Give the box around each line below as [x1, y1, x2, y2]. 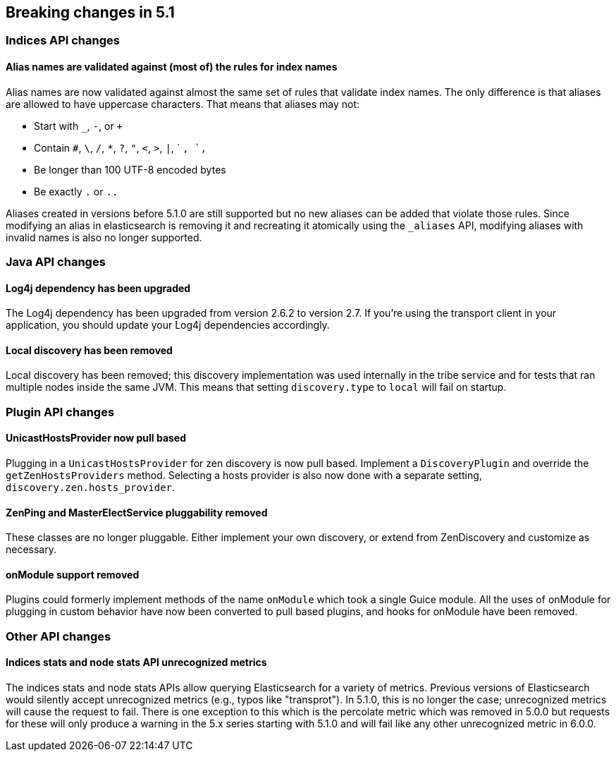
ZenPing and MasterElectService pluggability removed [6, 506, 268, 519]
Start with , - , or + [34, 119, 123, 132]
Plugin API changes [6, 404, 115, 419]
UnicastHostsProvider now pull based [6, 432, 187, 444]
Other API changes [6, 629, 111, 643]
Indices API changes [6, 33, 120, 48]
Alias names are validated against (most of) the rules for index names [6, 61, 338, 73]
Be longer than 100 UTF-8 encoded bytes [34, 163, 226, 176]
